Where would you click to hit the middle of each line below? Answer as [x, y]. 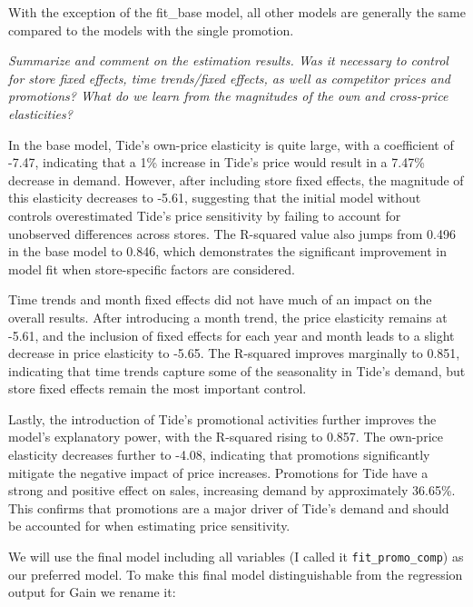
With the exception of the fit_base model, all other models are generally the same [237, 12]
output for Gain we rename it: [92, 592]
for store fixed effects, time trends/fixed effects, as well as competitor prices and [229, 78]
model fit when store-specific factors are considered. [152, 269]
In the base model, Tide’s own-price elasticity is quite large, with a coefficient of [231, 144]
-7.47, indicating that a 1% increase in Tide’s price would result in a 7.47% [217, 162]
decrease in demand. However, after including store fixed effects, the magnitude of [236, 179]
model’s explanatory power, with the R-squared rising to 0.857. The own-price [226, 437]
